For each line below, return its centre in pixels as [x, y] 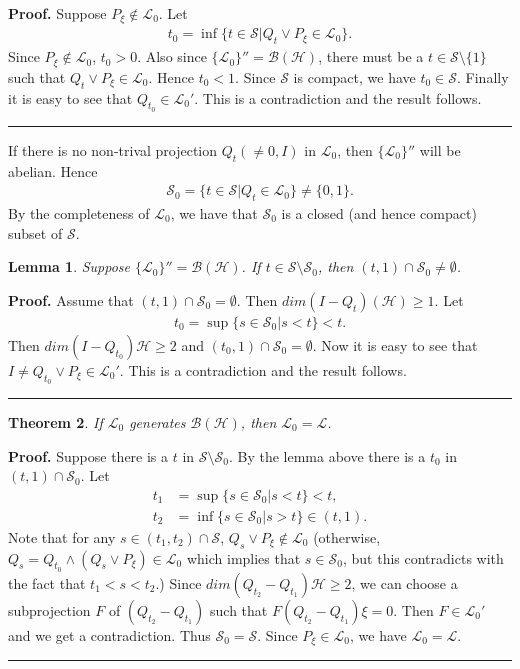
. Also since [172, 56]
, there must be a [371, 56]
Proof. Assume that [71, 299]
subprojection [49, 609]
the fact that [47, 582]
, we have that [214, 212]
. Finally [483, 76]
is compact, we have [354, 76]
